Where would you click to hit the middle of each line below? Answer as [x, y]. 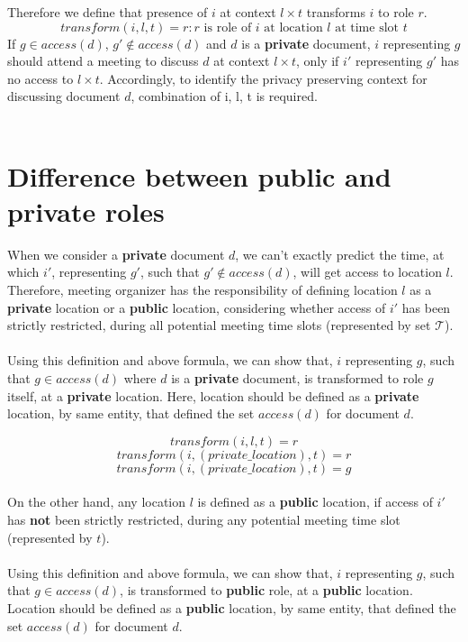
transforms [336, 12]
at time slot [367, 28]
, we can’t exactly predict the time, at [340, 254]
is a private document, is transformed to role [297, 378]
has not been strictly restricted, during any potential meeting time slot [204, 519]
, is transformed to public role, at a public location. [266, 590]
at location [293, 28]
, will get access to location [367, 272]
